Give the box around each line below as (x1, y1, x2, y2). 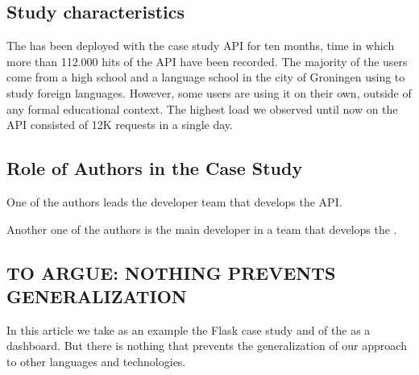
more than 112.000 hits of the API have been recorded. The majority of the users (6, 52, 408, 69)
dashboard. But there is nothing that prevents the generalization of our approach (6, 337, 407, 354)
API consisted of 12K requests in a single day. (6, 116, 233, 133)
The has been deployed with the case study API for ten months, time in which (6, 37, 395, 54)
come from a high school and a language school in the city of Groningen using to (6, 69, 405, 85)
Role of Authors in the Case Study (6, 156, 303, 181)
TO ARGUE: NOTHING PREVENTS (6, 260, 336, 285)
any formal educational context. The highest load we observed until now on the (6, 100, 398, 117)
